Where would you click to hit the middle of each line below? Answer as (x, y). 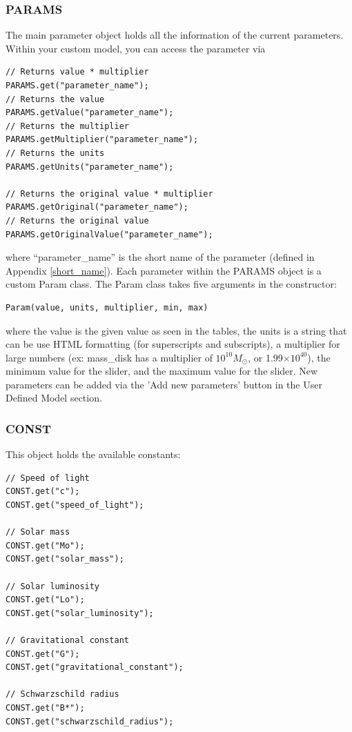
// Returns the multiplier (67, 126)
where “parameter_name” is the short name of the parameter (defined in (160, 257)
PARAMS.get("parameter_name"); (77, 86)
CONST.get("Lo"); (45, 600)
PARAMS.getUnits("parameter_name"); (90, 167)
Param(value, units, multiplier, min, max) (107, 307)
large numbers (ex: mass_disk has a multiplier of (109, 357)
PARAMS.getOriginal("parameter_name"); (97, 207)
